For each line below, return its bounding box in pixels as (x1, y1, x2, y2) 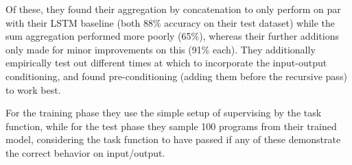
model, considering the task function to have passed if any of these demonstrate (5, 132, 341, 147)
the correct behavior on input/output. (5, 145, 165, 160)
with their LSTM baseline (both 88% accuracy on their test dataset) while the (5, 15, 336, 29)
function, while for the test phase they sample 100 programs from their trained (5, 118, 337, 133)
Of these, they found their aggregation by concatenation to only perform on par (5, 2, 341, 16)
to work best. (5, 82, 61, 97)
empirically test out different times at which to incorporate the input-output (5, 55, 327, 70)
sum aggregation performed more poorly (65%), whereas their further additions (5, 29, 339, 43)
